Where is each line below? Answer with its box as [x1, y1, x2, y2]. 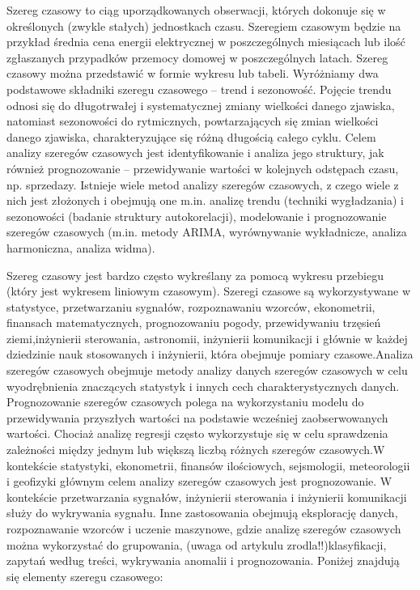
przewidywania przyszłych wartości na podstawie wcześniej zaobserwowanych [6, 409, 388, 426]
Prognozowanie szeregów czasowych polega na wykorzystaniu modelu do [6, 393, 364, 410]
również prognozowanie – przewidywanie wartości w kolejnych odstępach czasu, [6, 159, 399, 176]
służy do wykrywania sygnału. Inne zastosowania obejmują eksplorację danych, [6, 504, 398, 521]
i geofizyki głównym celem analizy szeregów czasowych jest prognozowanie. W [6, 473, 392, 490]
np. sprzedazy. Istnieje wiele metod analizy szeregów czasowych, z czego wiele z [6, 176, 399, 193]
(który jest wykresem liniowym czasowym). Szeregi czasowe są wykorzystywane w [6, 282, 411, 299]
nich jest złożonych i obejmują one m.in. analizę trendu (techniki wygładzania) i [6, 192, 404, 209]
